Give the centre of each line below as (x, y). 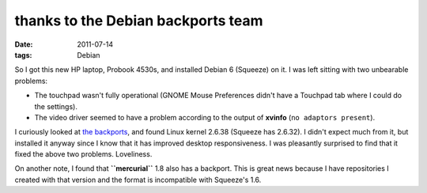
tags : (23, 55)
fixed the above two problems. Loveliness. (83, 154)
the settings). (56, 106)
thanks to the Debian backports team (139, 21)
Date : (24, 44)
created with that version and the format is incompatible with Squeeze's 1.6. (138, 180)
